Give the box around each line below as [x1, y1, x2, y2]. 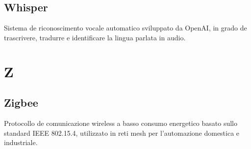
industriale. [4, 137, 38, 148]
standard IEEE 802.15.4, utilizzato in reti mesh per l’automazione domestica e [4, 127, 240, 138]
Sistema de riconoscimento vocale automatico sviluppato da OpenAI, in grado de [4, 23, 247, 33]
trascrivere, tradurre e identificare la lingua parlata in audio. [4, 32, 186, 42]
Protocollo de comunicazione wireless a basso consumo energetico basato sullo [4, 118, 238, 128]
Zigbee [4, 95, 38, 110]
